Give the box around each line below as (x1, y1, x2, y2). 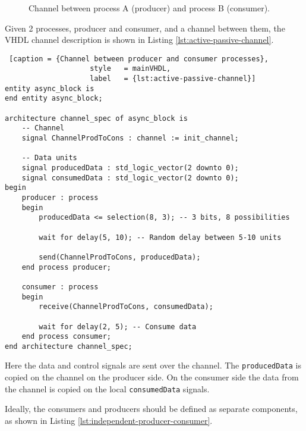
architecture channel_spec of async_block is (5, 114, 188, 123)
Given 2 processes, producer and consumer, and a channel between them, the (5, 21, 285, 34)
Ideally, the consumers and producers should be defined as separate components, (5, 402, 298, 415)
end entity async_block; (5, 94, 103, 103)
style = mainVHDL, (90, 64, 171, 73)
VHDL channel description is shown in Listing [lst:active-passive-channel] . (5, 33, 274, 46)
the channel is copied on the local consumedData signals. (5, 382, 210, 395)
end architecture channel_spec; (5, 342, 133, 351)
